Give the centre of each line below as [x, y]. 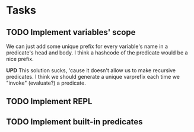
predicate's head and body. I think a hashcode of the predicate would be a [97, 53]
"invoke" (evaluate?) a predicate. [46, 83]
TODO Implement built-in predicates [74, 122]
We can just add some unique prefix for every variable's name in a [87, 46]
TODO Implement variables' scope [71, 32]
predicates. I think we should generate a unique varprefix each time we [93, 77]
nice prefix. [20, 59]
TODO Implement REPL [49, 102]
